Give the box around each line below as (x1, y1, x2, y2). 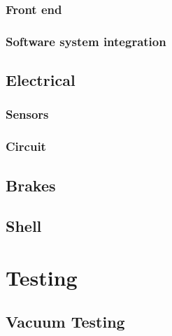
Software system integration (6, 32, 166, 50)
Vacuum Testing (6, 311, 125, 333)
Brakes (6, 174, 56, 196)
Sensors (6, 105, 49, 123)
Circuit (6, 138, 46, 155)
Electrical (6, 69, 76, 91)
